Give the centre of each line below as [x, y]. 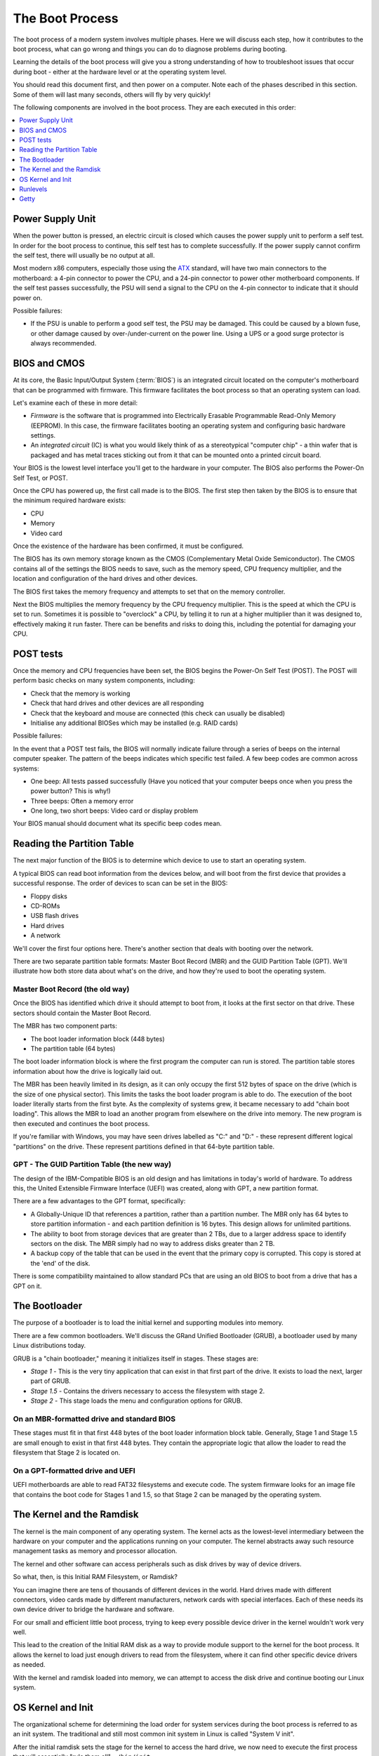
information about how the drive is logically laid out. [88, 1071]
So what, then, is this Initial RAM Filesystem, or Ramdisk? [95, 1577]
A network [46, 936]
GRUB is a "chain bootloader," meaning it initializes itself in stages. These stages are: [136, 1358]
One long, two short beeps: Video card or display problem [114, 811]
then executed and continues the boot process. [81, 1123]
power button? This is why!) [71, 791]
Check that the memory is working [80, 693]
